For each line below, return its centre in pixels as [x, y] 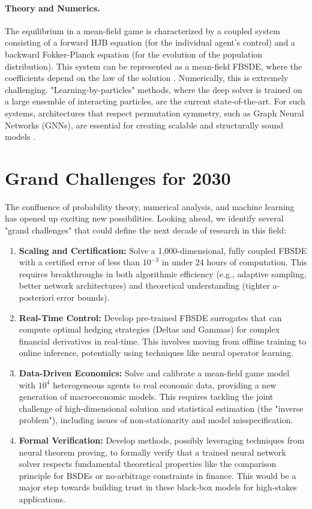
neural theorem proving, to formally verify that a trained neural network [152, 452]
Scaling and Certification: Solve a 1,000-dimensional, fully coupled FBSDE [163, 250]
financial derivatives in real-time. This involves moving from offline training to [163, 341]
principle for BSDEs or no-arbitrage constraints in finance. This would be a [157, 475]
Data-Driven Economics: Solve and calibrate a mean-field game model [154, 372]
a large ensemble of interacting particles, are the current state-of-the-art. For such [155, 101]
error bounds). [83, 297]
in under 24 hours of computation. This [234, 262]
